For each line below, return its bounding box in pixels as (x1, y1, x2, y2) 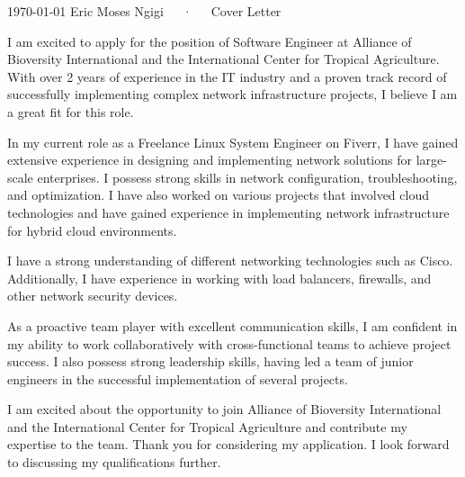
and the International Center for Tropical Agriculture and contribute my (7, 417, 407, 436)
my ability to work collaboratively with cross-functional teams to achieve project (7, 334, 452, 353)
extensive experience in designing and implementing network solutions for (7, 150, 412, 169)
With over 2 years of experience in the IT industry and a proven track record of (7, 67, 447, 85)
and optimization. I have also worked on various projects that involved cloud (7, 185, 429, 204)
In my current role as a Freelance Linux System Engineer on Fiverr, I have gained (7, 132, 459, 151)
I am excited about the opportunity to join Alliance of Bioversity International (7, 400, 442, 418)
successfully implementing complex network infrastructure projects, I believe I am (7, 85, 458, 103)
